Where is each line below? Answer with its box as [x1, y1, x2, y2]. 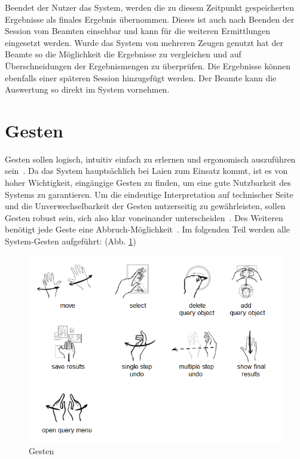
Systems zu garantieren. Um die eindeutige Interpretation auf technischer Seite [5, 188, 293, 200]
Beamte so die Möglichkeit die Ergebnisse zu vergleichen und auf [5, 48, 241, 60]
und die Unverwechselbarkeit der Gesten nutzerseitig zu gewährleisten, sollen [5, 200, 286, 212]
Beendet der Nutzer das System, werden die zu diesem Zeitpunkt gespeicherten [5, 1, 294, 13]
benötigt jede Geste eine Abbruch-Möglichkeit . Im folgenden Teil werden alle [5, 223, 290, 235]
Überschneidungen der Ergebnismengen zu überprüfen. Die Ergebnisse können [5, 59, 290, 72]
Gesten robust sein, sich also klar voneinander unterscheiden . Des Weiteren [5, 211, 283, 224]
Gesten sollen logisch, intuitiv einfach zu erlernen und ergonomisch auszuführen [5, 152, 296, 165]
